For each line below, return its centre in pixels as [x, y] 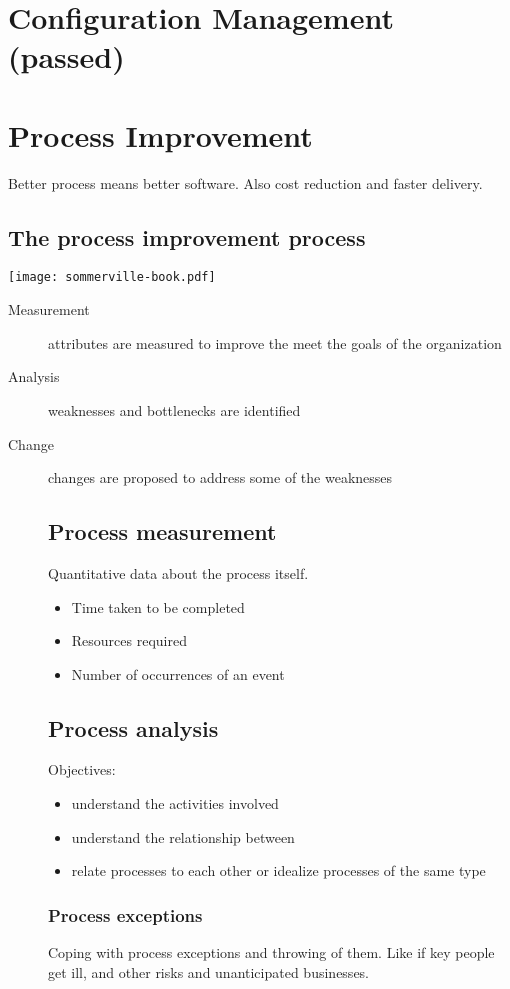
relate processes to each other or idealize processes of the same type [278, 870]
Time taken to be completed [158, 606]
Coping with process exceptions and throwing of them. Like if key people [271, 952]
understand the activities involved [175, 803]
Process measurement [162, 531]
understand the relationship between [183, 836]
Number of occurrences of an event [178, 673]
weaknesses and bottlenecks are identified [174, 409]
